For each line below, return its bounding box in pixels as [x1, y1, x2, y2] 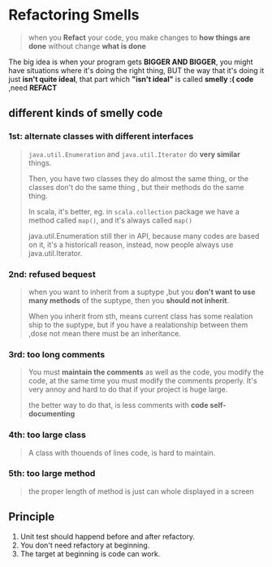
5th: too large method [8, 468, 96, 479]
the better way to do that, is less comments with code [28, 400, 209, 410]
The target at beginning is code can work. [19, 548, 161, 558]
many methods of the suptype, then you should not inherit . [28, 295, 230, 305]
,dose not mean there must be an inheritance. [28, 328, 181, 338]
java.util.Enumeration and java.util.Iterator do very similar [28, 149, 241, 159]
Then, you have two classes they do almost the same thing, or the [28, 173, 249, 184]
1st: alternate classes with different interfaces [8, 131, 194, 142]
